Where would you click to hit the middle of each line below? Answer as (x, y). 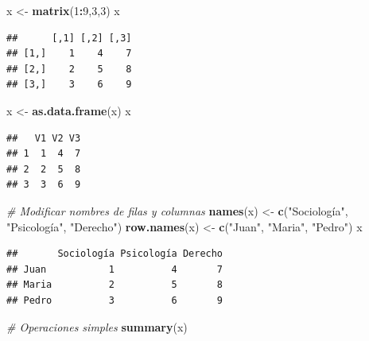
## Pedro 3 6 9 (115, 300)
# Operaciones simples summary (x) (97, 326)
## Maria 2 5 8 (115, 285)
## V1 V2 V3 (44, 138)
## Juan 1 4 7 (115, 269)
